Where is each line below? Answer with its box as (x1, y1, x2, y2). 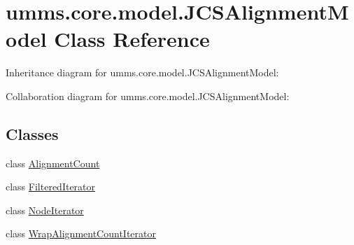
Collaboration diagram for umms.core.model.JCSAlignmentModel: (6, 88, 290, 103)
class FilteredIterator (6, 179, 96, 194)
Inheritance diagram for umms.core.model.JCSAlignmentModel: (6, 65, 279, 80)
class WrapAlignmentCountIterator (6, 226, 156, 241)
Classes (6, 122, 59, 144)
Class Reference (54, 24, 210, 53)
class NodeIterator (6, 202, 84, 217)
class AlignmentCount (6, 155, 100, 170)
